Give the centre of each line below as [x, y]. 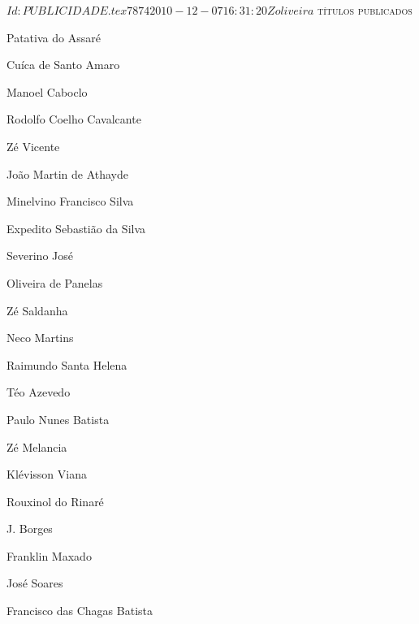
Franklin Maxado [49, 555]
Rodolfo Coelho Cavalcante [74, 119]
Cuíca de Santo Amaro [63, 65]
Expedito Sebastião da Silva [76, 228]
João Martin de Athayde [67, 173]
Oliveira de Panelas [55, 282]
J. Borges [30, 529]
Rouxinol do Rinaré [55, 501]
